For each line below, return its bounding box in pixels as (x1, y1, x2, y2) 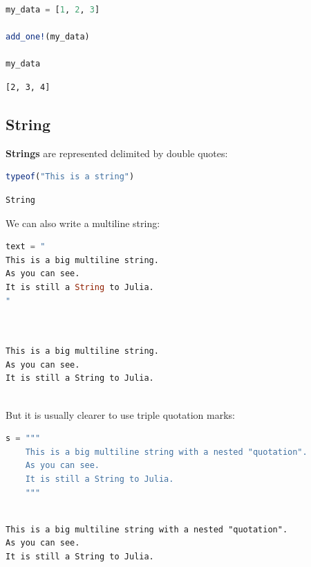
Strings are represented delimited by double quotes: (6, 145, 228, 160)
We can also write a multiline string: (6, 215, 160, 230)
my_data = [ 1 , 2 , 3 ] (6, 5, 100, 15)
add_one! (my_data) (6, 32, 90, 42)
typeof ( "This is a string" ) (6, 172, 135, 182)
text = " (6, 242, 46, 252)
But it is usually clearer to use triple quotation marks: (6, 407, 235, 422)
